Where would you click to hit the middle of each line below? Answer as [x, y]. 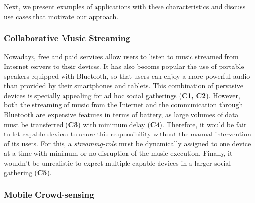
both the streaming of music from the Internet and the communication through [124, 105]
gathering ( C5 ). [28, 172]
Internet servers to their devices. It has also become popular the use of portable [124, 66]
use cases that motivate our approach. [61, 16]
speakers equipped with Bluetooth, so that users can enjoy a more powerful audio [127, 76]
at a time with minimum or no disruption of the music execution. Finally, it [118, 153]
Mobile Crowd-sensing [49, 194]
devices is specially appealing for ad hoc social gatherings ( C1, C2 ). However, [122, 95]
